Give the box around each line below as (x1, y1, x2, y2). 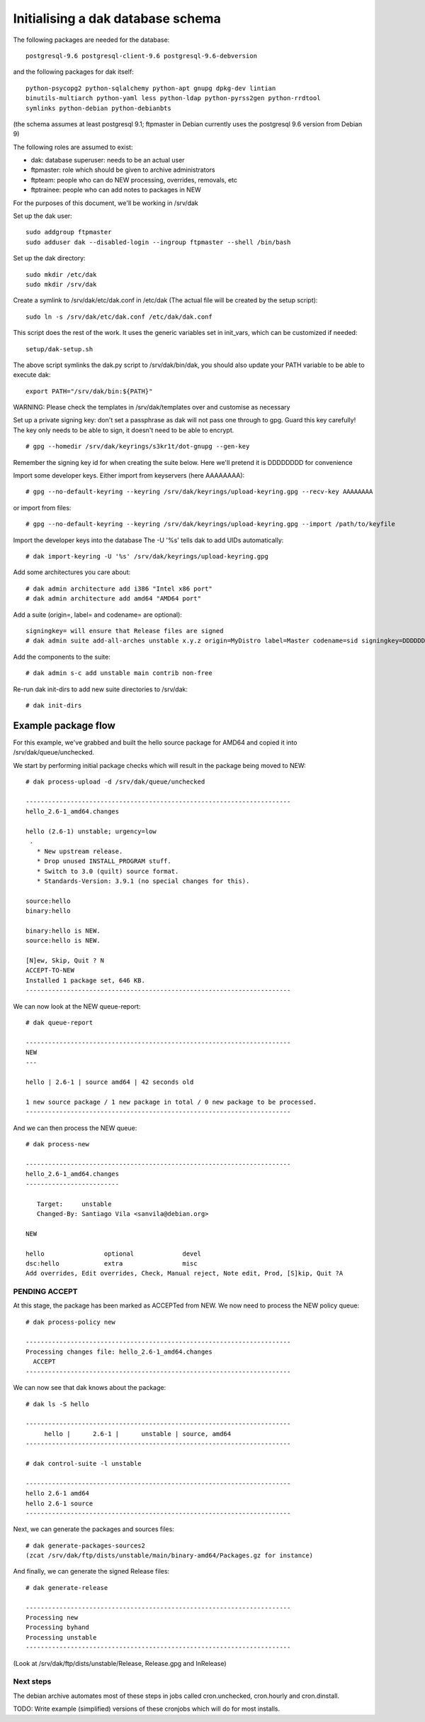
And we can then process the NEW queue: (13, 1124, 137, 1132)
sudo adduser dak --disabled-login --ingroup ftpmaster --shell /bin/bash (25, 238, 291, 246)
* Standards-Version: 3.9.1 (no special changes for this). (36, 877, 250, 885)
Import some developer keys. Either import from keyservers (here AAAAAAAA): (13, 471, 245, 480)
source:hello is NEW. (25, 937, 101, 945)
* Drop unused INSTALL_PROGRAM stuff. (36, 857, 171, 865)
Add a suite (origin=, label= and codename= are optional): (13, 610, 182, 619)
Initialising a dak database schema (13, 11, 221, 26)
